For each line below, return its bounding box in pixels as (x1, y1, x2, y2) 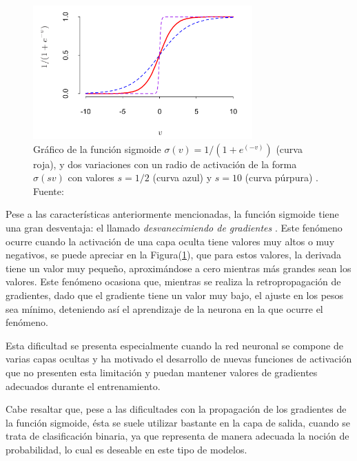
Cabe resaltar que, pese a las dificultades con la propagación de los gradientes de (6, 402, 347, 416)
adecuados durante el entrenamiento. (6, 378, 161, 393)
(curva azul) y (152, 170, 212, 185)
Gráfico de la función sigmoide (33, 141, 161, 156)
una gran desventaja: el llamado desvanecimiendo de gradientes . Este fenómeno (6, 220, 343, 234)
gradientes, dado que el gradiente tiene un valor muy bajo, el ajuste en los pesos (6, 287, 344, 302)
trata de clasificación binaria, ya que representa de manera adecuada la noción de (6, 429, 349, 443)
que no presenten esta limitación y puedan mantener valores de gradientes (6, 365, 318, 379)
